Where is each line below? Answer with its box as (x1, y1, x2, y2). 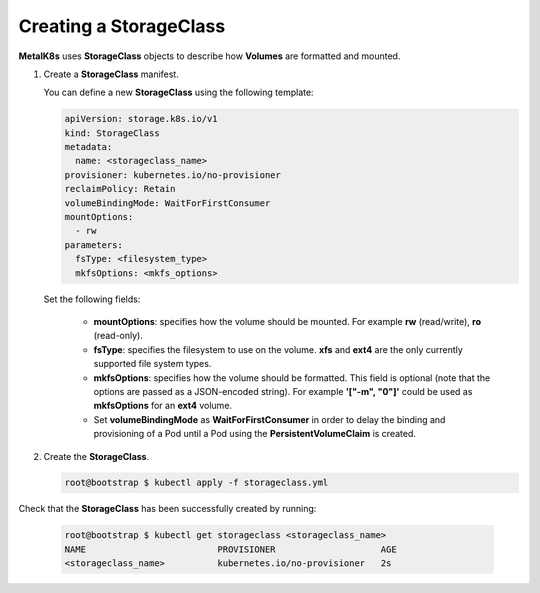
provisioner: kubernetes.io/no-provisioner (64, 169, 282, 180)
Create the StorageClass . (43, 450, 150, 462)
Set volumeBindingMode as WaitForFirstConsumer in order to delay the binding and (93, 413, 446, 425)
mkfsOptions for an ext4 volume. (93, 400, 233, 412)
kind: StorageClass (64, 127, 160, 139)
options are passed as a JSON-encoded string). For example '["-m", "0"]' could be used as (93, 385, 473, 397)
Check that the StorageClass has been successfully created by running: (18, 503, 317, 515)
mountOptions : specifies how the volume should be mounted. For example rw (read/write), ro (93, 315, 482, 327)
